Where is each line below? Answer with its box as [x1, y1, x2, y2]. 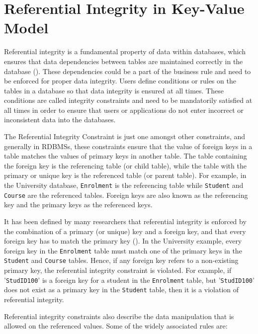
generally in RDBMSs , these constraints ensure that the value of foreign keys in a [4, 141, 253, 151]
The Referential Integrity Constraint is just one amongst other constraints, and [4, 131, 246, 142]
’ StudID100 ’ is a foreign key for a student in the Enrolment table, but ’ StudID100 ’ [4, 274, 255, 285]
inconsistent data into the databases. [4, 114, 116, 125]
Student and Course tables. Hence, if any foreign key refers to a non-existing [4, 255, 239, 265]
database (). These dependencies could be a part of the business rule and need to [4, 66, 251, 76]
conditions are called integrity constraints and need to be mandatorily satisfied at [4, 95, 253, 105]
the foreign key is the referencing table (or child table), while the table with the [4, 160, 247, 170]
